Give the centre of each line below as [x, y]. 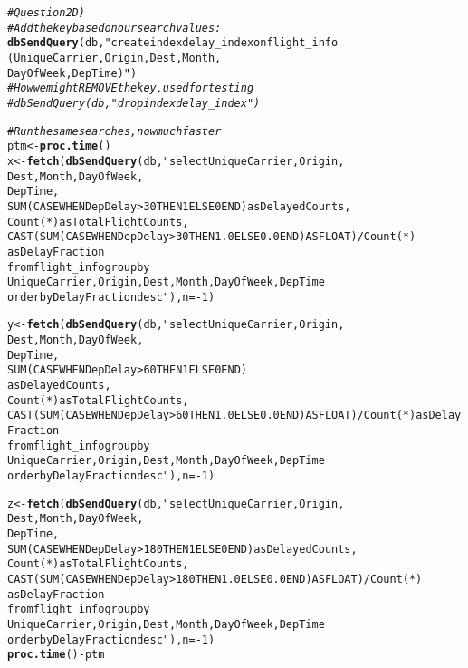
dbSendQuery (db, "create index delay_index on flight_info [173, 43]
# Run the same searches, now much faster [115, 131]
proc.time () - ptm [56, 655]
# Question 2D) [46, 13]
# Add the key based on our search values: [115, 28]
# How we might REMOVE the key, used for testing [131, 88]
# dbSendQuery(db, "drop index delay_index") [134, 103]
